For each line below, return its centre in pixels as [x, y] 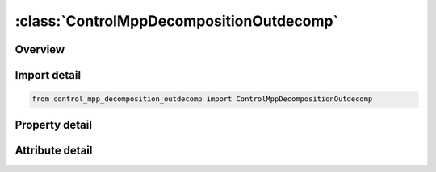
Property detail [54, 125]
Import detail [48, 75]
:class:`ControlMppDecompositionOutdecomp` [177, 21]
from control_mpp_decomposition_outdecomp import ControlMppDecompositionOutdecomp [202, 99]
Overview [40, 49]
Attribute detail [54, 150]
